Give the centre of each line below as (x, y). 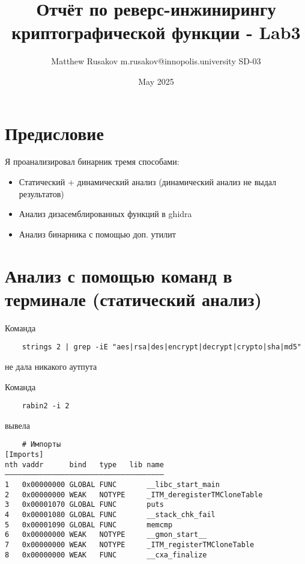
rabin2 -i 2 (46, 406)
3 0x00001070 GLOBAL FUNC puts (84, 505)
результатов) (41, 193)
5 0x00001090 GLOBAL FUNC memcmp (89, 525)
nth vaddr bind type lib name (84, 464)
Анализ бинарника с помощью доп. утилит (97, 234)
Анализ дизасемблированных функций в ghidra (105, 214)
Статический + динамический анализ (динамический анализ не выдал (148, 182)
